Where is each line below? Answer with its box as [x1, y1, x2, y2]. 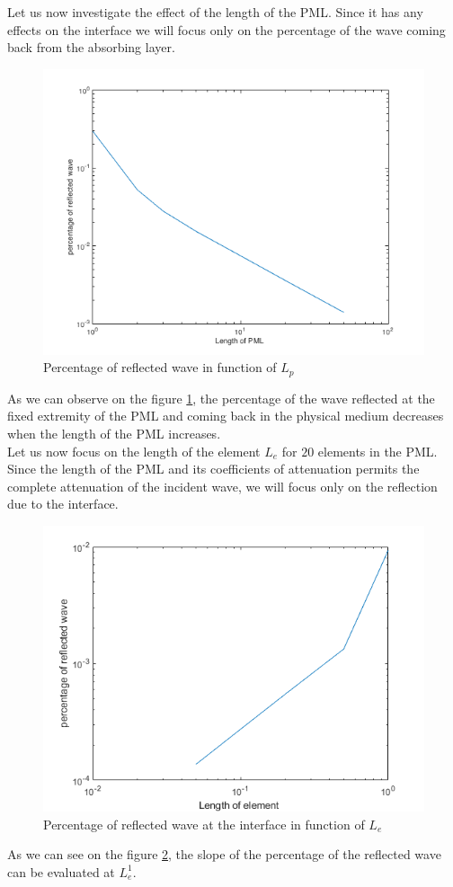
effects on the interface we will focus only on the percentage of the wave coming [7, 20, 446, 39]
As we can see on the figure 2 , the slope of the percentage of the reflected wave [7, 845, 441, 864]
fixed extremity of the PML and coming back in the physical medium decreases [7, 406, 444, 425]
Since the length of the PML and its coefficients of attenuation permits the [7, 459, 420, 478]
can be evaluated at [7, 862, 115, 881]
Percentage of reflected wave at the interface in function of [43, 814, 365, 833]
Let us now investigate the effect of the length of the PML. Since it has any [7, 3, 423, 21]
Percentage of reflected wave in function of [43, 358, 277, 377]
